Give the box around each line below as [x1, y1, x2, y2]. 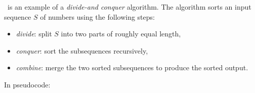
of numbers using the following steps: [40, 11, 155, 22]
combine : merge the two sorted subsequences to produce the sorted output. [16, 62, 248, 73]
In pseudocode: [4, 79, 51, 89]
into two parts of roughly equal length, [61, 28, 181, 39]
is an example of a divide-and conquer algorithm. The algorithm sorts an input [7, 2, 251, 12]
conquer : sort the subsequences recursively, [16, 45, 148, 56]
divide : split [16, 28, 52, 39]
